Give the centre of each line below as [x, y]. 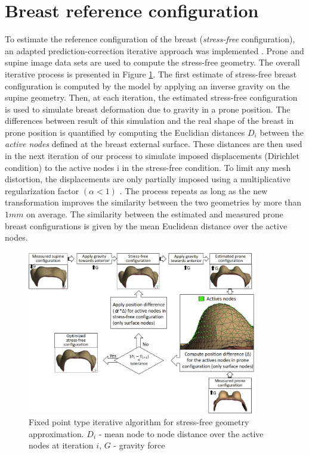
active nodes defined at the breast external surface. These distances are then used [154, 144]
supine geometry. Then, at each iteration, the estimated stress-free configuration [151, 97]
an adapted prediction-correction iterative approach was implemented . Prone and [154, 50]
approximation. [56, 433]
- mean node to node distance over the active [181, 433]
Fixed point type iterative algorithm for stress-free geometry [139, 422]
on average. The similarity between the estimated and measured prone [155, 214]
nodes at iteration [61, 445]
